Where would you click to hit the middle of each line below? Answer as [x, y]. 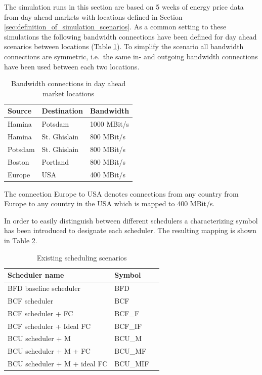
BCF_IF [128, 326]
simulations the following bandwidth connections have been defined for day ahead [130, 36]
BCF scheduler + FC [40, 313]
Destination [62, 111]
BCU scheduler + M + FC [49, 351]
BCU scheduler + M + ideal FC [58, 364]
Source [20, 111]
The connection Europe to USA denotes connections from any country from [121, 193]
